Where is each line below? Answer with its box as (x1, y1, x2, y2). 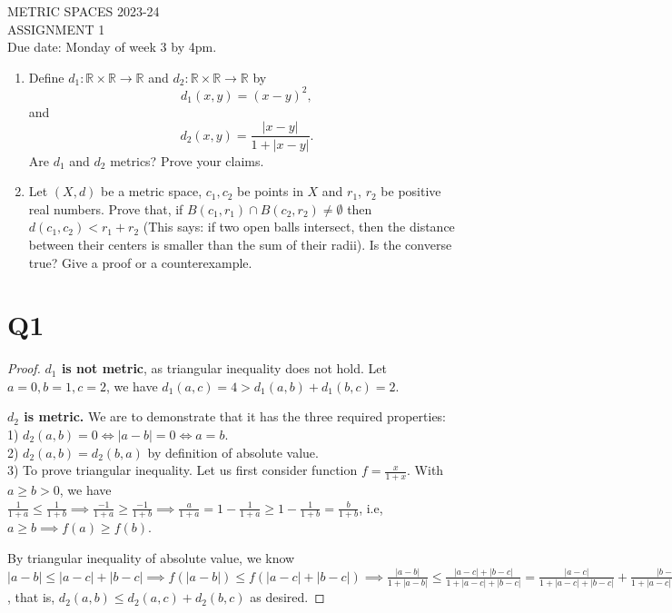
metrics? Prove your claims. (110, 151, 264, 170)
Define (28, 67, 64, 86)
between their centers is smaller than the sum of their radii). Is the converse (28, 234, 452, 253)
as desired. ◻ (250, 588, 325, 607)
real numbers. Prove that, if (28, 199, 183, 218)
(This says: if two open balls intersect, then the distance (143, 217, 455, 236)
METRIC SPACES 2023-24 (7, 2, 160, 20)
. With (407, 460, 444, 480)
